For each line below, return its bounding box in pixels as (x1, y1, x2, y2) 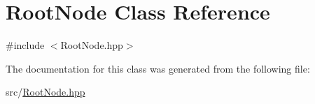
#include (6, 38, 45, 52)
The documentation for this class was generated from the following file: (6, 61, 310, 75)
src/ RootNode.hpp (6, 84, 85, 99)
